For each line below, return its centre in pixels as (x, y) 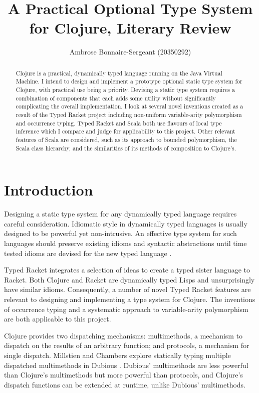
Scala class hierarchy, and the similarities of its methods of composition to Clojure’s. (126, 148)
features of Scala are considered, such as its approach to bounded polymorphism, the (126, 139)
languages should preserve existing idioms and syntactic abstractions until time (125, 243)
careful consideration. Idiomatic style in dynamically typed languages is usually (126, 223)
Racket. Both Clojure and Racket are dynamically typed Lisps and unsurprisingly (129, 279)
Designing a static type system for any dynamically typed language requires (120, 214)
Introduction (49, 190)
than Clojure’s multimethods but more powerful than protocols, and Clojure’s (123, 375)
